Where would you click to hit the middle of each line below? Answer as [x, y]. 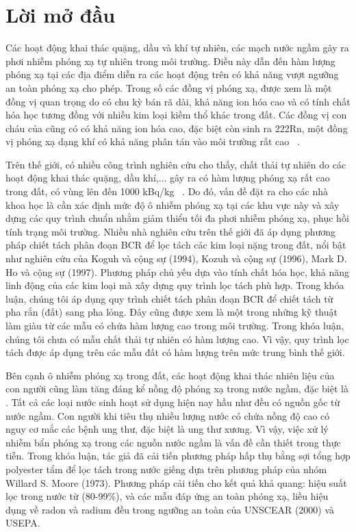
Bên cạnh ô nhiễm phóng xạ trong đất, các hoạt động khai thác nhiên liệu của [170, 375]
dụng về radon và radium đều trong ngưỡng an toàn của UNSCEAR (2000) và [170, 509]
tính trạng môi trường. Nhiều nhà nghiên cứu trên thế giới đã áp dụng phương [171, 231]
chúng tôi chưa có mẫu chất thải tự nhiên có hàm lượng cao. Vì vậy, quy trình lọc [177, 339]
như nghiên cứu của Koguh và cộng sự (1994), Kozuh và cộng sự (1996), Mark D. [176, 258]
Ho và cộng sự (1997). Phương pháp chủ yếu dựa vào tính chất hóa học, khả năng [177, 271]
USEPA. [23, 523]
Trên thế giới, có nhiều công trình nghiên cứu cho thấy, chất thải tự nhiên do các [176, 164]
